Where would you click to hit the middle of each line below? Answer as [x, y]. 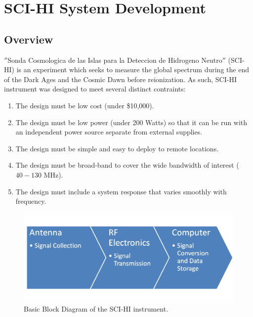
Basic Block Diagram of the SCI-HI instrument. [96, 309]
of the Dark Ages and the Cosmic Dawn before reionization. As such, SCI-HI [120, 79]
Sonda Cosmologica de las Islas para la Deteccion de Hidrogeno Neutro [115, 60]
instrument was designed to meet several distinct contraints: [95, 89]
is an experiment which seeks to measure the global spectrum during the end [133, 69]
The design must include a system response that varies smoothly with [121, 191]
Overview [29, 39]
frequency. [31, 201]
